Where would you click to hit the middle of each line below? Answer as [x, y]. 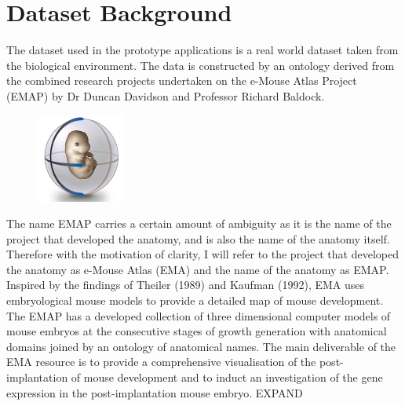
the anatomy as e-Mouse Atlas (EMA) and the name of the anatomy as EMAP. [198, 269]
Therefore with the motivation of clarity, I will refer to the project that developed [202, 254]
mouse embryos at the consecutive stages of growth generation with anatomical [197, 331]
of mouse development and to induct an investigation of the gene [227, 377]
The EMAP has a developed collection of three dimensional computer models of [199, 315]
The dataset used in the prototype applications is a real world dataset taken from [202, 50]
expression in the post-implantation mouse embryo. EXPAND [155, 392]
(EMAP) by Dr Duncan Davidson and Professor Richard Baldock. [166, 95]
